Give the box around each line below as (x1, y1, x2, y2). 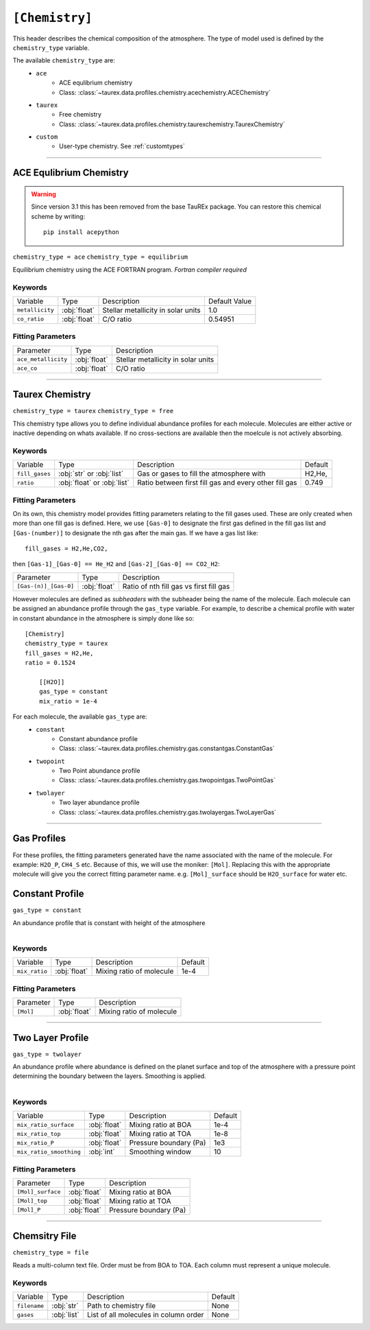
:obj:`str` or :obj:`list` (58, 469, 123, 478)
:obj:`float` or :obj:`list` (58, 478, 129, 487)
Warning (31, 189, 56, 198)
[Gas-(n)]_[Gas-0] (16, 583, 75, 590)
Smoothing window (129, 1147, 192, 1156)
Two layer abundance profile (59, 798, 140, 806)
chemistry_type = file (12, 1249, 89, 1257)
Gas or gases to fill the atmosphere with (137, 469, 266, 478)
